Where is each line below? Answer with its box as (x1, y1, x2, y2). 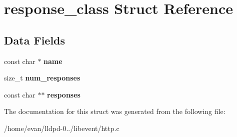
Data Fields (4, 32, 65, 47)
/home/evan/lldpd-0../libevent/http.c (4, 122, 119, 133)
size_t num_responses (4, 72, 80, 83)
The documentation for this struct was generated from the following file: (4, 106, 225, 116)
